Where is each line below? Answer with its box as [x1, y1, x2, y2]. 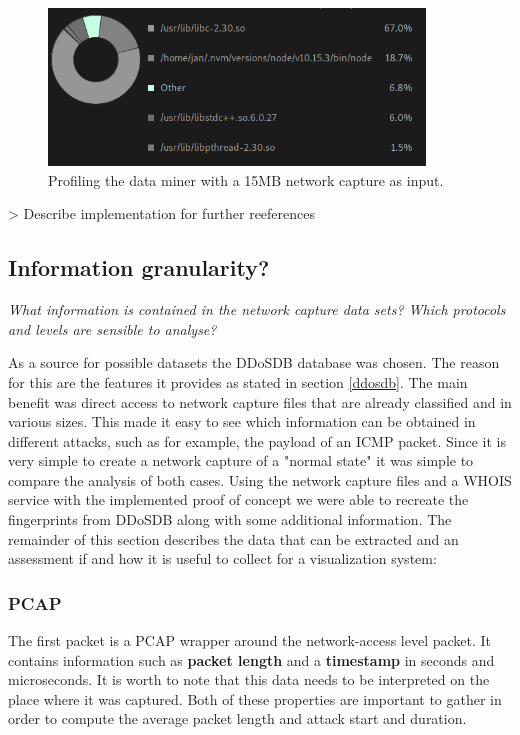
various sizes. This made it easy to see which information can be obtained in [8, 411, 476, 432]
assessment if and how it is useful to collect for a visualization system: [8, 548, 437, 569]
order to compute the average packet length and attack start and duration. [8, 708, 467, 729]
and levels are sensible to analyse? [8, 318, 217, 339]
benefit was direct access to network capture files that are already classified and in [8, 391, 512, 412]
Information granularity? [8, 252, 270, 283]
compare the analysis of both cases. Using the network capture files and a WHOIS [8, 469, 512, 490]
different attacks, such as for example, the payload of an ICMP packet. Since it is [8, 430, 506, 451]
